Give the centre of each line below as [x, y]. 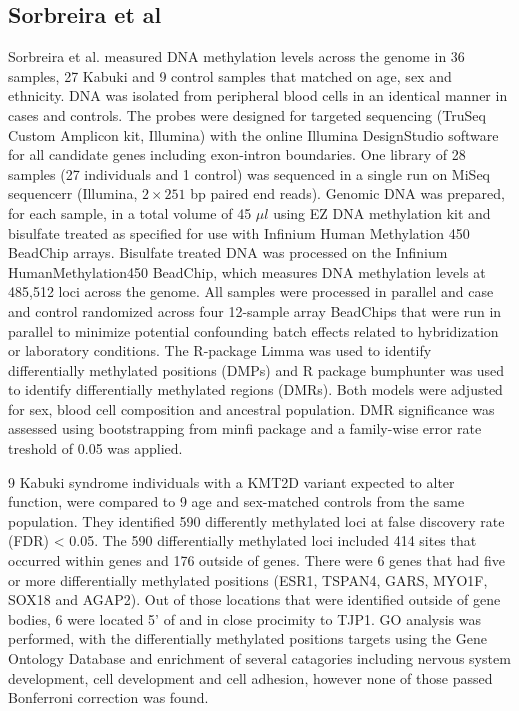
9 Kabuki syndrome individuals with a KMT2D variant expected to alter [231, 481]
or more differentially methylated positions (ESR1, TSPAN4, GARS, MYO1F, [248, 579]
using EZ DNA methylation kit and [382, 212]
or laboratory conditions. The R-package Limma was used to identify [220, 350]
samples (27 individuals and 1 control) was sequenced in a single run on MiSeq [249, 173]
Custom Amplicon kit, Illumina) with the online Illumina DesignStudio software [253, 134]
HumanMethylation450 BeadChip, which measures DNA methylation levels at [247, 271]
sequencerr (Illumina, [73, 193]
